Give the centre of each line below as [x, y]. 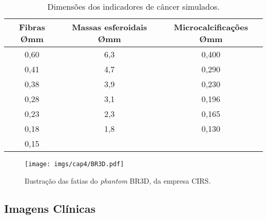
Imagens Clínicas [50, 208]
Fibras [32, 27]
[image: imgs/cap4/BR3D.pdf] [74, 164]
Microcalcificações [211, 27]
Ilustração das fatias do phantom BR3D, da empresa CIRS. [118, 180]
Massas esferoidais [109, 27]
